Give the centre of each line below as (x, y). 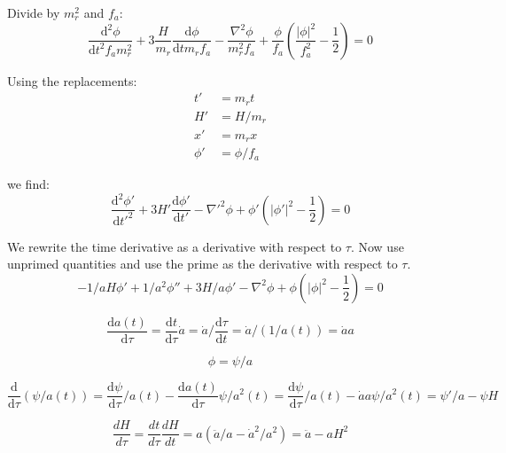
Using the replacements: (72, 80)
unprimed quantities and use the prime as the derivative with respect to (202, 264)
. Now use (377, 246)
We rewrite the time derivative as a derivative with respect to (175, 246)
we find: (28, 184)
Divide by (34, 12)
